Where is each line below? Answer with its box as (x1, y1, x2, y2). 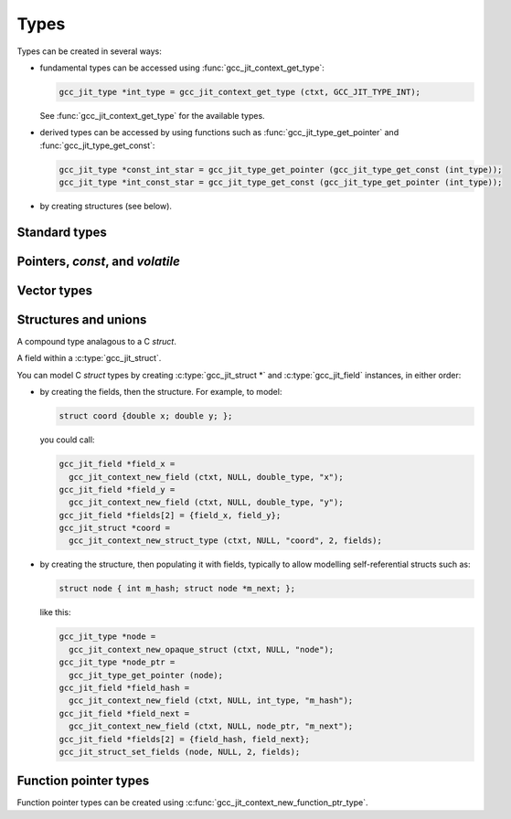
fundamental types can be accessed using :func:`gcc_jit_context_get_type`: (39, 62, 325, 73)
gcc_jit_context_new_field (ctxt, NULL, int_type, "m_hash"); (69, 696, 354, 706)
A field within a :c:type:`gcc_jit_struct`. (16, 353, 162, 364)
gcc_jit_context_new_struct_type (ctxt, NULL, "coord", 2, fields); (69, 536, 383, 546)
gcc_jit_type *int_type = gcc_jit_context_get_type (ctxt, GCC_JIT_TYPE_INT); (59, 87, 421, 97)
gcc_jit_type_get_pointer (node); (69, 670, 224, 680)
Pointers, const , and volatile (16, 253, 180, 269)
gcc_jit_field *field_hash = (59, 682, 190, 693)
